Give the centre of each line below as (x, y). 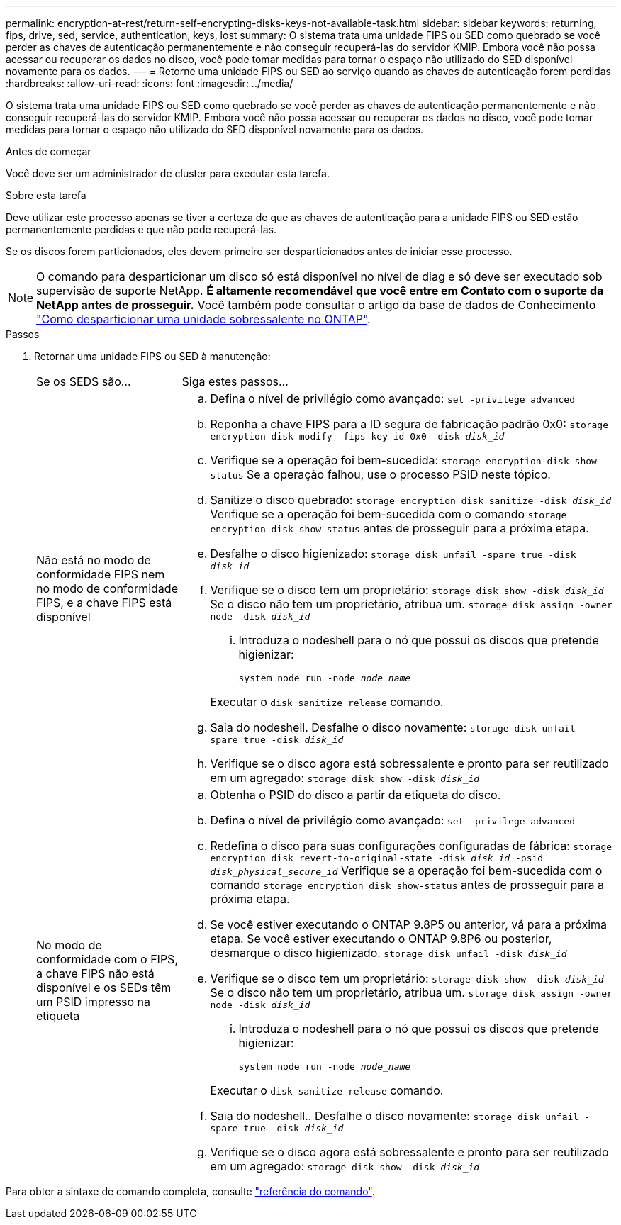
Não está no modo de (94, 560)
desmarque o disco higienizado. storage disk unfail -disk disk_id (388, 953)
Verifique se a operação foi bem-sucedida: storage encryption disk (390, 460)
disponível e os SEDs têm (104, 988)
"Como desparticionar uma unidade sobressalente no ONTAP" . (203, 319)
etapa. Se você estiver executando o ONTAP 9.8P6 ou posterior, (381, 939)
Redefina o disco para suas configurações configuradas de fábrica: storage (411, 846)
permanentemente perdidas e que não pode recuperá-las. (141, 229)
